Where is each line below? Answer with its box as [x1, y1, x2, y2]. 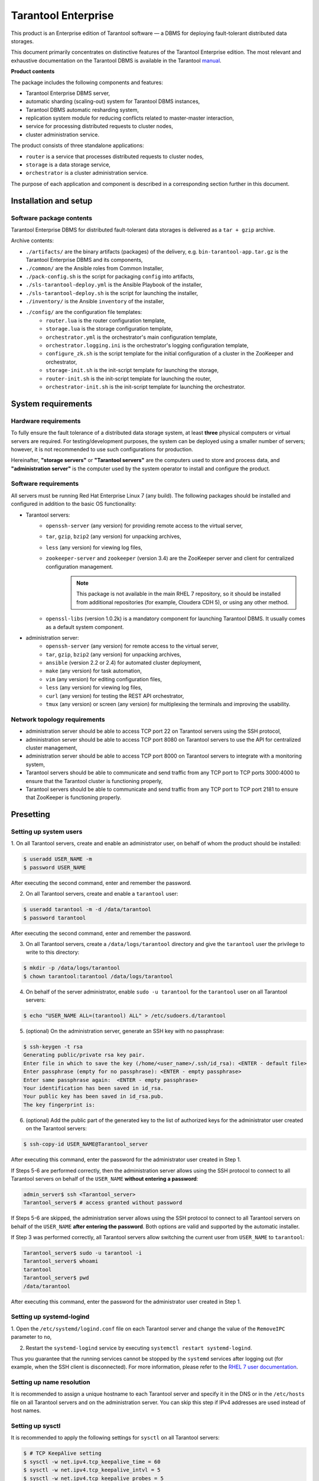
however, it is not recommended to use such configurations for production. [11, 445, 193, 453]
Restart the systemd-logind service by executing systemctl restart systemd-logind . [25, 1344, 252, 1351]
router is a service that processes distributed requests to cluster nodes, [25, 153, 204, 160]
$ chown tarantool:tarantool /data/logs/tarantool [23, 973, 174, 980]
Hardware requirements [11, 416, 81, 425]
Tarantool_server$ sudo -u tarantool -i [23, 1250, 142, 1256]
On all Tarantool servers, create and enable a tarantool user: [25, 890, 178, 897]
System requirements [11, 399, 93, 409]
